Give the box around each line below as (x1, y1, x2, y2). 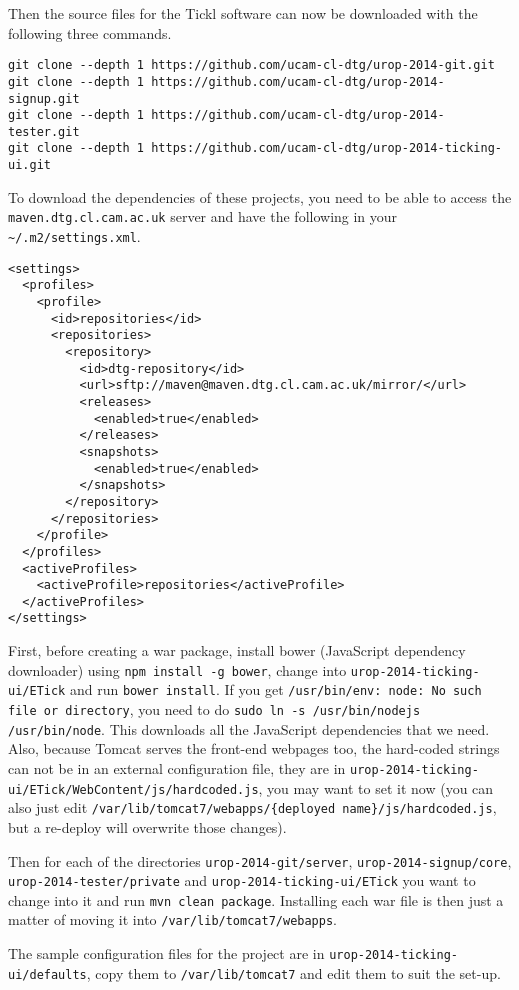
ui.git (8, 158, 51, 173)
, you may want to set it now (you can (258, 777, 494, 798)
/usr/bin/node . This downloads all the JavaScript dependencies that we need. (8, 718, 490, 739)
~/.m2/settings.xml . (8, 226, 141, 247)
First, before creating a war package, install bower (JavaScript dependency (8, 640, 466, 661)
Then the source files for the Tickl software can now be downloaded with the (8, 3, 478, 23)
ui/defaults (8, 967, 87, 982)
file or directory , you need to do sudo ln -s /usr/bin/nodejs (8, 699, 421, 720)
